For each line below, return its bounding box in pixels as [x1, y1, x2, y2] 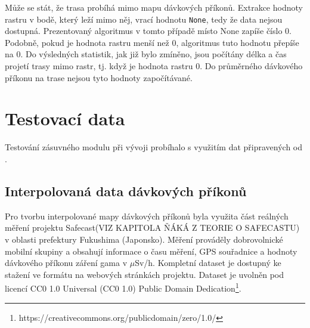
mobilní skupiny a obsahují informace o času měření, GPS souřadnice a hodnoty [5, 245, 297, 257]
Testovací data [5, 106, 125, 131]
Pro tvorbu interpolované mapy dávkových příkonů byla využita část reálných [5, 209, 289, 222]
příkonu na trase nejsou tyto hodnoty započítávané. [5, 71, 193, 83]
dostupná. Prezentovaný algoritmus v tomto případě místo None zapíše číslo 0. [5, 24, 292, 37]
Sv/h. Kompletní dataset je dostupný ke [135, 256, 281, 269]
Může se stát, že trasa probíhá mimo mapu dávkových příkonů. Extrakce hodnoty [5, 1, 303, 13]
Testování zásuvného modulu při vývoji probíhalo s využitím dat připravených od [5, 141, 303, 153]
